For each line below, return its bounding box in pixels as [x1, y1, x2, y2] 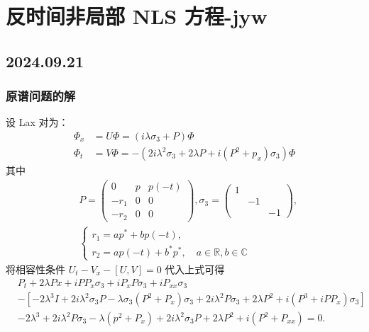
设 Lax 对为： [6, 115, 69, 130]
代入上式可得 [165, 261, 225, 276]
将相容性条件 [6, 261, 65, 276]
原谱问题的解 [6, 87, 76, 105]
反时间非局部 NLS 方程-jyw [6, 1, 268, 30]
